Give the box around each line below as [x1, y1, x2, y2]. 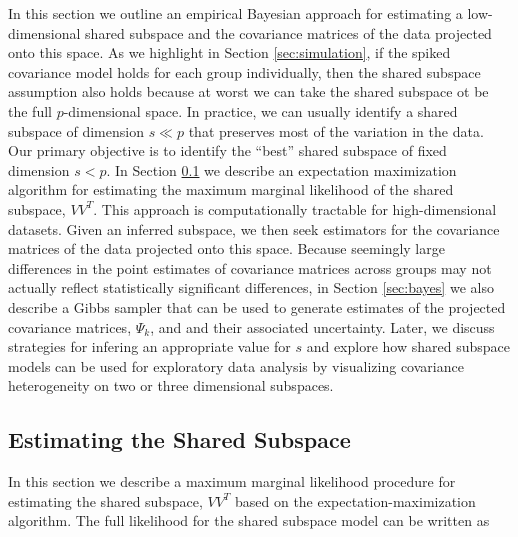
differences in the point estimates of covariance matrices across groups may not [8, 257, 492, 278]
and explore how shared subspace [306, 336, 510, 357]
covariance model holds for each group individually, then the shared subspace [8, 61, 481, 82]
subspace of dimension [8, 120, 144, 141]
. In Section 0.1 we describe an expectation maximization [106, 159, 457, 180]
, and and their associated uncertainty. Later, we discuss [150, 316, 495, 337]
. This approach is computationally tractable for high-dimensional [93, 198, 497, 219]
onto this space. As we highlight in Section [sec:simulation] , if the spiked [8, 42, 451, 63]
